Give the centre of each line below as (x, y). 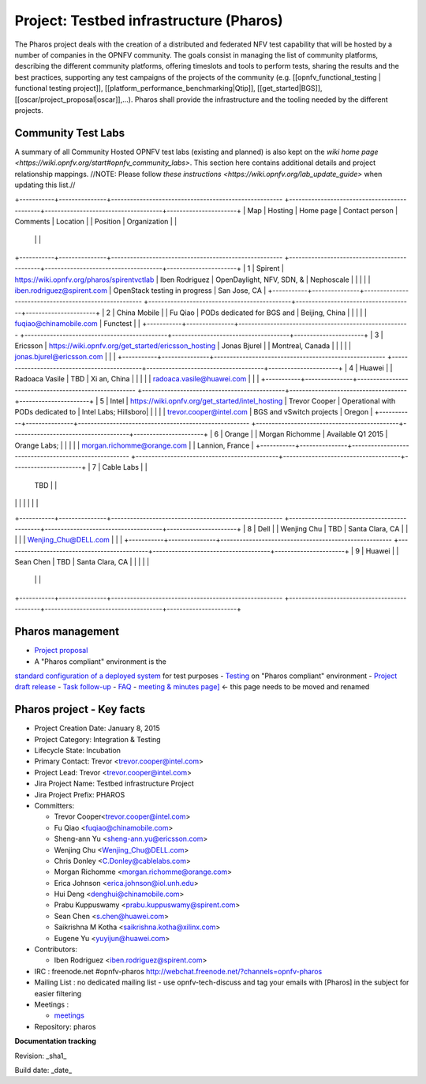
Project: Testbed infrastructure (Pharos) (149, 21)
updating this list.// (45, 185)
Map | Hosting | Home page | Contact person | (323, 210)
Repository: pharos (65, 1026)
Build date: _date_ (43, 1070)
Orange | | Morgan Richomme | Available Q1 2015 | (306, 434)
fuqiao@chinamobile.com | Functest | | (78, 324)
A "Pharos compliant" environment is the (101, 661)
